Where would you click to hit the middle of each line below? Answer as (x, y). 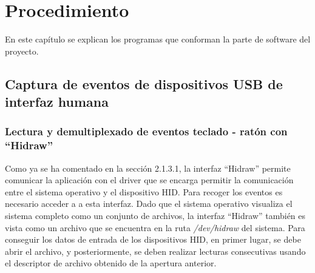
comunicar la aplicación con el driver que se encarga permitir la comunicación (149, 180)
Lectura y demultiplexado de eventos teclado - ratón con (146, 131)
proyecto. (22, 51)
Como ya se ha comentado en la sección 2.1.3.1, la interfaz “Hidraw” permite (148, 168)
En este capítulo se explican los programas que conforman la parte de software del (158, 39)
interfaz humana (57, 102)
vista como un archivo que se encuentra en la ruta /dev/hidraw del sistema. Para (155, 227)
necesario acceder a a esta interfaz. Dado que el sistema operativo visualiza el (149, 204)
